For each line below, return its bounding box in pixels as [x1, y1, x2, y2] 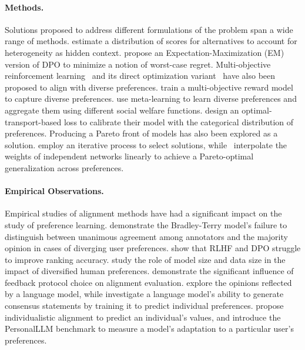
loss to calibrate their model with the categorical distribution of [63, 115, 294, 128]
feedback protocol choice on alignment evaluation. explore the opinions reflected [5, 276, 292, 288]
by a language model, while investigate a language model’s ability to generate [5, 288, 284, 300]
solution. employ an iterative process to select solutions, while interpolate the [5, 138, 287, 151]
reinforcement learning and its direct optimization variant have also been [5, 69, 276, 82]
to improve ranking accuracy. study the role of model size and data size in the [5, 253, 286, 265]
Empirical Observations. [5, 185, 104, 197]
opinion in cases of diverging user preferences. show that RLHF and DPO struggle [5, 242, 301, 254]
